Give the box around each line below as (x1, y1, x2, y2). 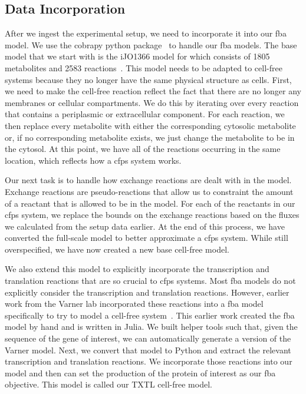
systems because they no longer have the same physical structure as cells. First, (5, 73, 292, 85)
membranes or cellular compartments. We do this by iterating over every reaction (5, 96, 299, 108)
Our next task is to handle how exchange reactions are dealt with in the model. (5, 174, 292, 186)
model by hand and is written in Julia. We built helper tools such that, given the (5, 320, 298, 333)
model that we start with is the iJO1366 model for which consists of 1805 (5, 50, 270, 62)
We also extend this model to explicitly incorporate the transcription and (5, 263, 269, 275)
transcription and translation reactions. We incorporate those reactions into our (5, 355, 292, 367)
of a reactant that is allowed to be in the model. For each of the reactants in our (5, 197, 295, 209)
